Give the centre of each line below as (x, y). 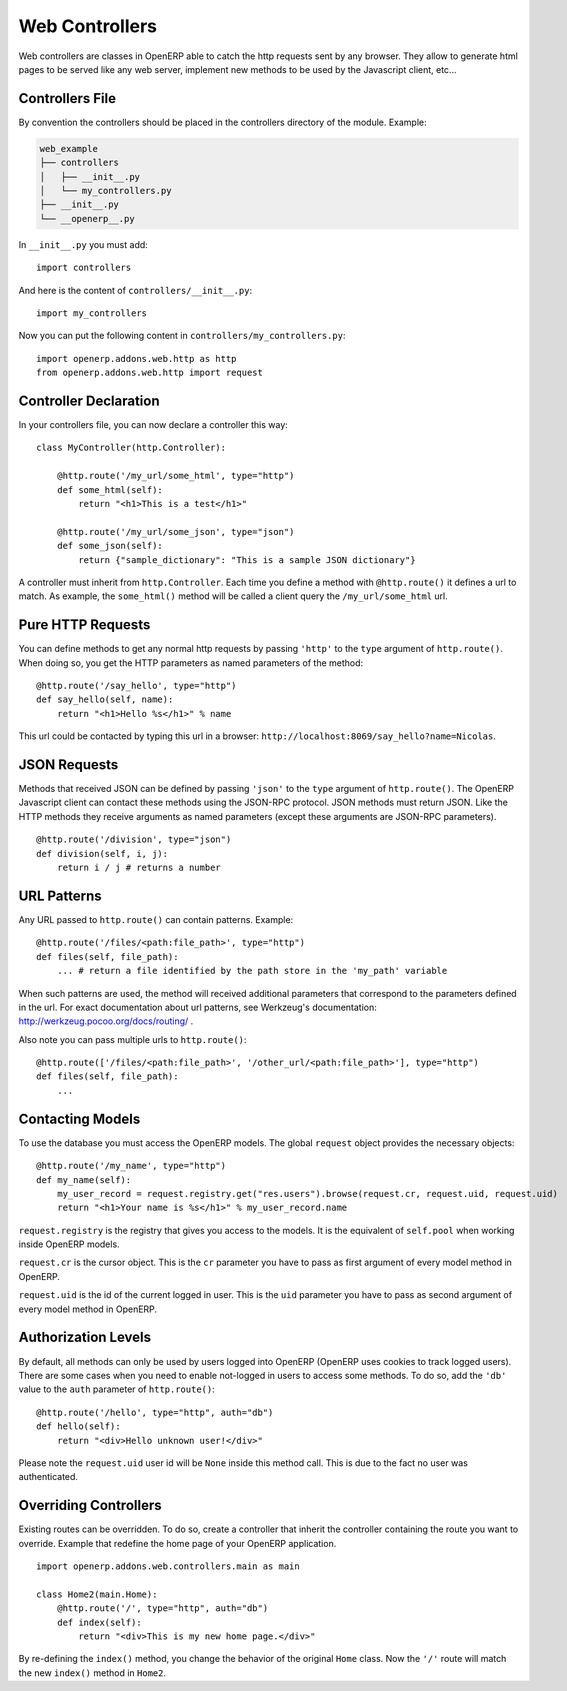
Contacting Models (79, 1118)
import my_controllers (92, 313)
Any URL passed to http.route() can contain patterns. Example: (156, 919)
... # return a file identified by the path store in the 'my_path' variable (252, 971)
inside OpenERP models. (69, 1244)
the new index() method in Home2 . (92, 1672)
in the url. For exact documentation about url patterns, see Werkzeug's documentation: (197, 1007)
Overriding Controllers (90, 1505)
